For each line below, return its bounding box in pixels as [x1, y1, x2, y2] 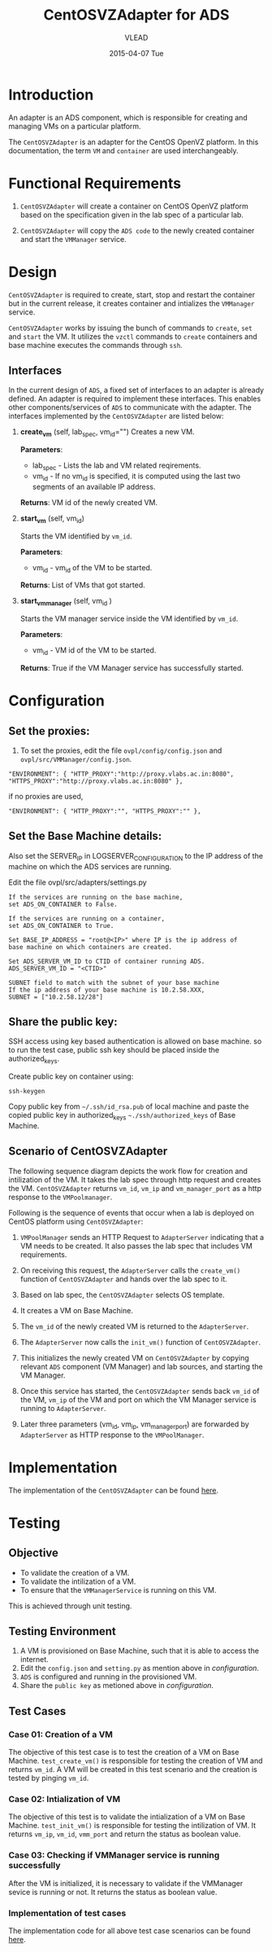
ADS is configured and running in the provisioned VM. [19, 1672, 197, 1682]
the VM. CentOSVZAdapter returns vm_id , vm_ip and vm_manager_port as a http [8, 1183, 262, 1193]
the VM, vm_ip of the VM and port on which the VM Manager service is [19, 1395, 257, 1405]
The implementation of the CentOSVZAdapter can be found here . [8, 1485, 219, 1495]
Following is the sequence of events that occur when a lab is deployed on [8, 1207, 254, 1217]
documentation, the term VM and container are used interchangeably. [8, 145, 239, 156]
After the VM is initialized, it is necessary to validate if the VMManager [8, 1878, 244, 1888]
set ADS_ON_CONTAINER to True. [8, 921, 114, 930]
